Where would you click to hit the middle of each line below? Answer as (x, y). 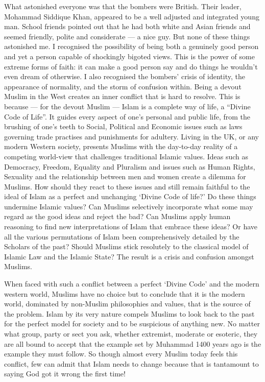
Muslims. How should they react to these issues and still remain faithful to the (127, 186)
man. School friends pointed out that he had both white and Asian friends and (127, 26)
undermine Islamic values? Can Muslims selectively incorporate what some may (129, 206)
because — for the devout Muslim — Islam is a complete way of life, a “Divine (127, 106)
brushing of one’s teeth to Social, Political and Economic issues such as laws (123, 126)
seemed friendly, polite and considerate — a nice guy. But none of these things (127, 36)
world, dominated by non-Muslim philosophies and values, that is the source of (127, 304)
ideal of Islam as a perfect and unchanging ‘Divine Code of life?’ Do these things (130, 196)
